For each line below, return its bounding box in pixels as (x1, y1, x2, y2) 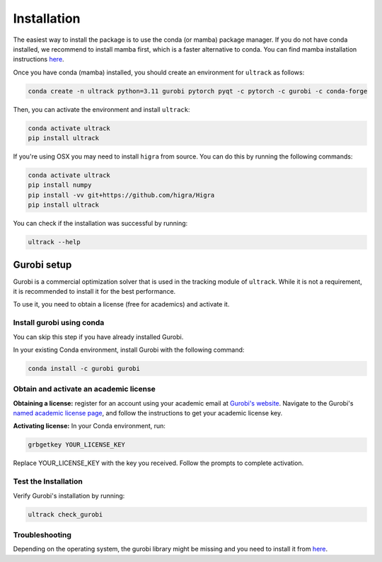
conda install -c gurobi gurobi (28, 365, 141, 372)
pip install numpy (28, 181, 92, 189)
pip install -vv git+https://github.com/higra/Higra (28, 191, 215, 199)
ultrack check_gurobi (28, 510, 103, 518)
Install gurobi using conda (13, 318, 105, 328)
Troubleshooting (13, 529, 72, 539)
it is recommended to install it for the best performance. (13, 287, 176, 296)
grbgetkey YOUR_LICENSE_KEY (28, 441, 125, 449)
